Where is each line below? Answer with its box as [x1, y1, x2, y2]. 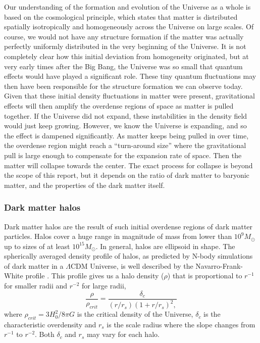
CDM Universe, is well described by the [70, 260, 193, 271]
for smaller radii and [4, 280, 68, 291]
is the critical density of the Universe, [77, 309, 193, 319]
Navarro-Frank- [195, 260, 243, 271]
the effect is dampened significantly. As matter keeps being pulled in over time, [4, 130, 249, 140]
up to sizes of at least [4, 240, 70, 251]
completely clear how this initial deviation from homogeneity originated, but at [4, 51, 249, 61]
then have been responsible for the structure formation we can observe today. [4, 80, 243, 91]
